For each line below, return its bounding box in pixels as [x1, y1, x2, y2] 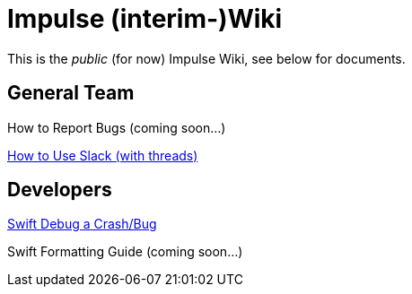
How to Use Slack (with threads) [7, 147, 198, 163]
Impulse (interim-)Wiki [7, 4, 283, 34]
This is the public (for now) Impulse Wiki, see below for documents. [7, 50, 406, 66]
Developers [7, 178, 112, 202]
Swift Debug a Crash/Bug [7, 216, 157, 232]
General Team [7, 82, 135, 105]
